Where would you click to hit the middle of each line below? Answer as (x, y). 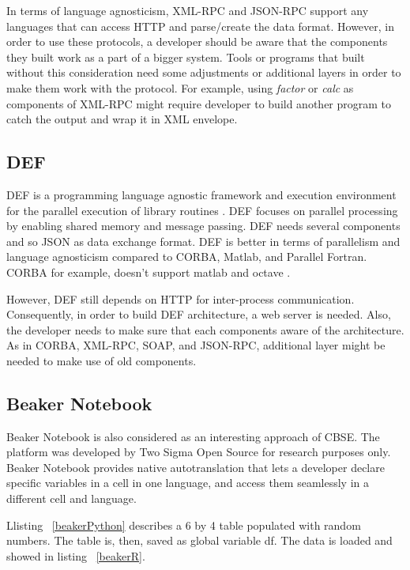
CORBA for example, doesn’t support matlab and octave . (149, 272)
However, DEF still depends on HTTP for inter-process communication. (181, 298)
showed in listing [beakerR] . (76, 555)
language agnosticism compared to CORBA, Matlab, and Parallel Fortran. (187, 257)
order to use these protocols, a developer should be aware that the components (197, 42)
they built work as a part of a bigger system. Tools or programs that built (186, 57)
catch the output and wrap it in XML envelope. (122, 119)
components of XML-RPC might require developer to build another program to (199, 103)
